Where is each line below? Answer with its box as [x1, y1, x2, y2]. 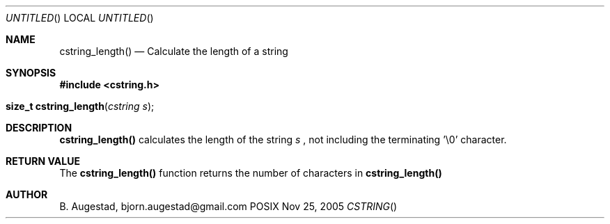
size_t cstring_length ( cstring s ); [6, 100, 155, 112]
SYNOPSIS [6, 67, 56, 79]
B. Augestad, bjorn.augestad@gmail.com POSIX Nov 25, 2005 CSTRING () [59, 200, 398, 212]
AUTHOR [6, 189, 48, 200]
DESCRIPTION [6, 122, 72, 134]
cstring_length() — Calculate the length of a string [59, 45, 288, 57]
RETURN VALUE [6, 155, 80, 167]
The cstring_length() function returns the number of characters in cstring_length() [59, 167, 442, 179]
